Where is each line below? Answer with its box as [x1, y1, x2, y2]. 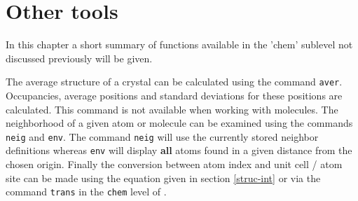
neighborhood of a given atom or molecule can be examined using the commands [6, 116, 353, 130]
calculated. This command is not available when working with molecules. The [6, 102, 338, 116]
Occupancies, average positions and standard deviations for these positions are [6, 88, 343, 102]
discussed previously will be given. [6, 50, 153, 65]
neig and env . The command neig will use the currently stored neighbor [6, 129, 319, 144]
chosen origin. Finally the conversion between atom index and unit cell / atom [6, 157, 343, 172]
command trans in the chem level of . [6, 184, 167, 199]
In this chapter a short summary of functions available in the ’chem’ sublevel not [6, 37, 353, 52]
